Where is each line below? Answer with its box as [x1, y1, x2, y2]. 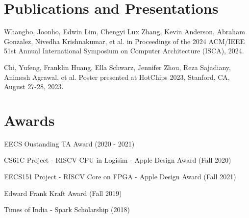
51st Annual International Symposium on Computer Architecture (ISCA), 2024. [4, 46, 244, 56]
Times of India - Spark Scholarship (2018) [4, 204, 130, 215]
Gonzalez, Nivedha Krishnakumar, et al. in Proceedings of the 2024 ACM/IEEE [4, 36, 245, 46]
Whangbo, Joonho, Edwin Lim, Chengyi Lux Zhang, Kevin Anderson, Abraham [4, 26, 245, 37]
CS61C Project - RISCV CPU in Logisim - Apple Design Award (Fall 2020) [4, 155, 231, 165]
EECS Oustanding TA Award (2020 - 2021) [4, 138, 135, 148]
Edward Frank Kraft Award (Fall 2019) [4, 188, 122, 198]
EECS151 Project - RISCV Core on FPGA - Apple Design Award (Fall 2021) [4, 171, 236, 181]
